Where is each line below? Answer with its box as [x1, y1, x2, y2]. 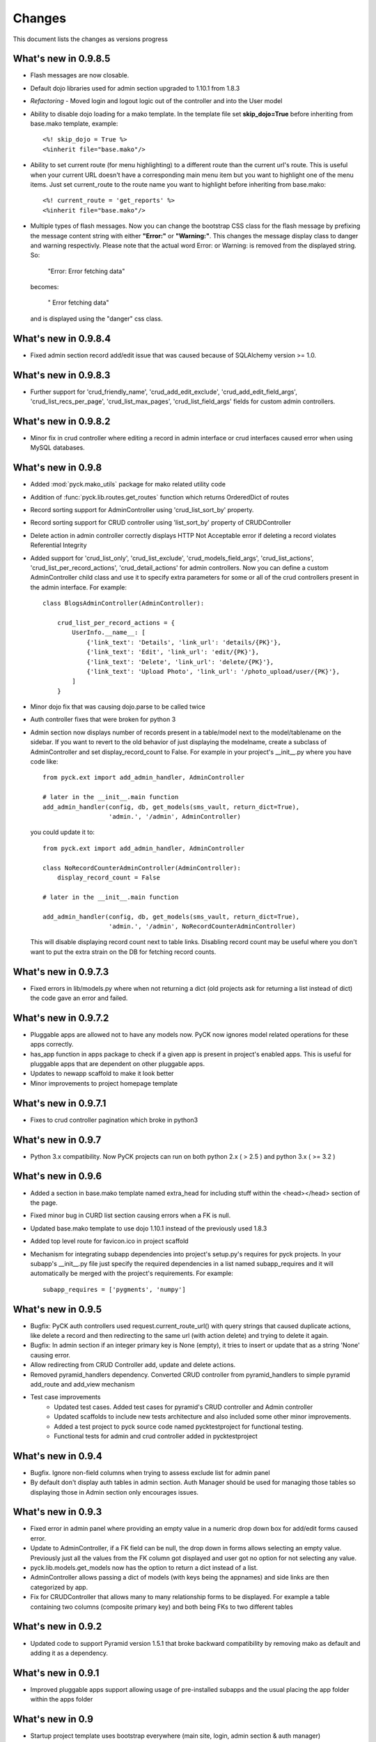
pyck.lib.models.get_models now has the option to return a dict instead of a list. [30, 1564, 258, 1572]
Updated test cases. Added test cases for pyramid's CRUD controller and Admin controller [54, 1403, 313, 1411]
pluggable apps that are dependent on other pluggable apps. [30, 1060, 205, 1068]
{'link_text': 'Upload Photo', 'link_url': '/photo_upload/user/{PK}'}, [86, 668, 340, 675]
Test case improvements [30, 1393, 101, 1401]
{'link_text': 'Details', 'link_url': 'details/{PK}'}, [86, 638, 281, 646]
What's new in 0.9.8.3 [13, 369, 111, 381]
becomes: [30, 283, 59, 291]
